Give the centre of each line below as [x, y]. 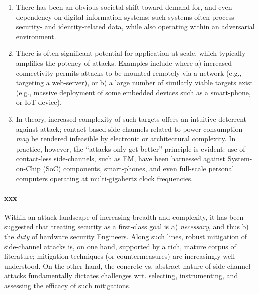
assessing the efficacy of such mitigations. [68, 286]
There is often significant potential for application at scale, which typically [131, 53]
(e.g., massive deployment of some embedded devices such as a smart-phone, [133, 92]
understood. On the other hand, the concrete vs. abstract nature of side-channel [127, 266]
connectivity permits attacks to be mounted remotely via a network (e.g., [129, 72]
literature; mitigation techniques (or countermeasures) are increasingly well [120, 256]
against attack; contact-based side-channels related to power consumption [129, 129]
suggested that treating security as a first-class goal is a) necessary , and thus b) [126, 227]
